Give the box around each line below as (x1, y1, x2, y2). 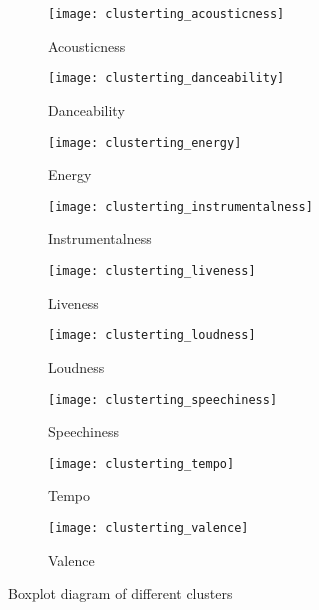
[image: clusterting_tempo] (48, 456, 235, 471)
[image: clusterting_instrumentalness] (48, 199, 313, 214)
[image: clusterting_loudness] (48, 328, 256, 343)
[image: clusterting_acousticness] (48, 7, 285, 21)
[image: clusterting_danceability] (48, 71, 285, 86)
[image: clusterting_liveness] (48, 264, 256, 278)
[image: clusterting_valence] (48, 521, 249, 535)
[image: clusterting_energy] (48, 135, 242, 150)
